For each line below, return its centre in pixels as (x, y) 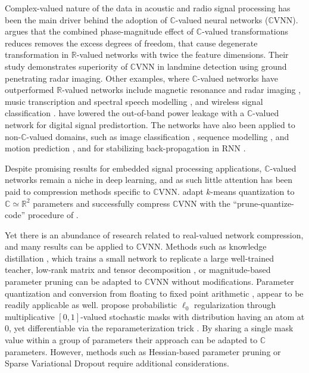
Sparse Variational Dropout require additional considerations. (117, 363)
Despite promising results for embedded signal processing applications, (133, 168)
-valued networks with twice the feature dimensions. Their (182, 55)
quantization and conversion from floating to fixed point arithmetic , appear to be (154, 293)
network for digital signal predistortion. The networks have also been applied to (150, 124)
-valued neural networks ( (222, 19)
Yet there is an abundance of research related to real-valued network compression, (154, 234)
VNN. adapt (181, 191)
